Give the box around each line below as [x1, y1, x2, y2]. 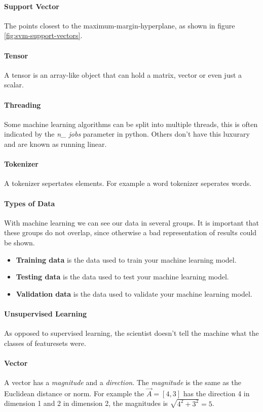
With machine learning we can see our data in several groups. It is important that [4, 217, 259, 228]
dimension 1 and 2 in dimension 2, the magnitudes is [4, 398, 168, 408]
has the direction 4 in [183, 388, 250, 398]
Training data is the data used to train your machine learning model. [16, 254, 237, 265]
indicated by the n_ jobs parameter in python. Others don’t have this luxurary [4, 129, 250, 139]
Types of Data [4, 198, 55, 208]
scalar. [4, 79, 24, 90]
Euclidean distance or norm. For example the [4, 388, 144, 398]
